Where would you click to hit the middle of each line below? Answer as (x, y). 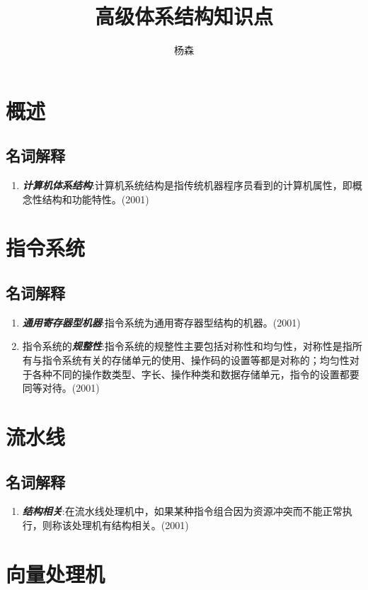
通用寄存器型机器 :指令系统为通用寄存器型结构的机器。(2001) (161, 322)
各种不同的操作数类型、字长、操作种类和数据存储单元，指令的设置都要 (196, 374)
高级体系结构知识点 (184, 16)
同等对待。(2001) (61, 388)
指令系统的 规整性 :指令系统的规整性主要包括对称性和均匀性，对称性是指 (187, 346)
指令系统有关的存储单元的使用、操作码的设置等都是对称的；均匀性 (196, 360)
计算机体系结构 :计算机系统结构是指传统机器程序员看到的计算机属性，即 (187, 185)
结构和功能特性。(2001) (96, 199)
